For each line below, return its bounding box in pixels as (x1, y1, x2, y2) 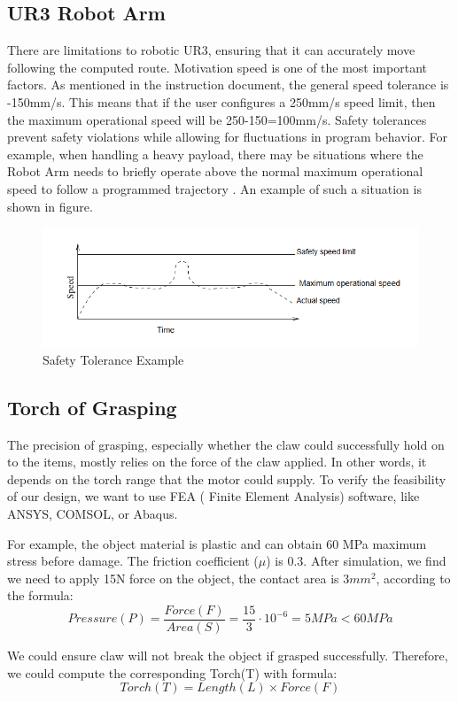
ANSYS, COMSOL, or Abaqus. (7, 504, 178, 522)
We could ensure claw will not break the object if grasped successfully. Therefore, (7, 646, 448, 664)
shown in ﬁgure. (7, 197, 93, 215)
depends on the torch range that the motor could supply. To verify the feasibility (7, 469, 446, 488)
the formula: (7, 586, 74, 605)
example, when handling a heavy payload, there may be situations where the (7, 144, 423, 163)
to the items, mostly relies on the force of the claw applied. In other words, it (7, 452, 427, 471)
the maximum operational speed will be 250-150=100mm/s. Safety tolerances (7, 110, 427, 128)
